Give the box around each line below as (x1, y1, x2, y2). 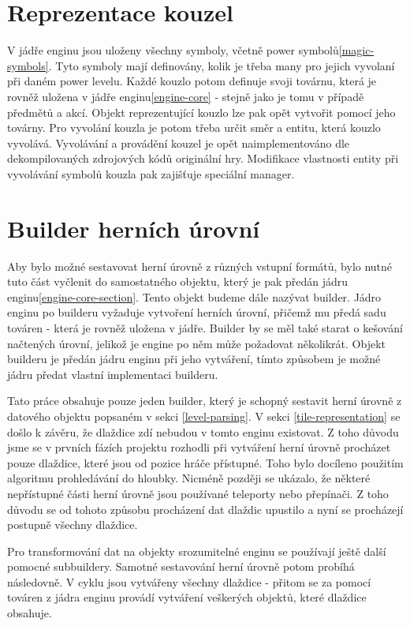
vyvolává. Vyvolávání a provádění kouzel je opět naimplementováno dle (7, 134, 350, 151)
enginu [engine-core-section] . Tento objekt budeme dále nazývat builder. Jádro (7, 288, 382, 305)
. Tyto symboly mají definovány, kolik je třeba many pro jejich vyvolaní (48, 57, 395, 73)
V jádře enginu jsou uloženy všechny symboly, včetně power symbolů (7, 42, 339, 58)
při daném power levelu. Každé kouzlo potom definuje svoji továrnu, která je (7, 73, 377, 89)
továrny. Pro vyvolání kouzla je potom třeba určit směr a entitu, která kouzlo (7, 119, 381, 136)
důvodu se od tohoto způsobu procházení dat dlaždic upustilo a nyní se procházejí (7, 500, 404, 517)
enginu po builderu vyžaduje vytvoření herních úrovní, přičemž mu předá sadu (7, 304, 386, 320)
